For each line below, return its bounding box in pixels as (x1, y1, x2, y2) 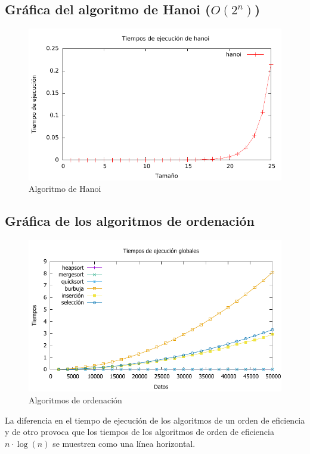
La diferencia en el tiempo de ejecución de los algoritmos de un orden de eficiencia (5, 413, 305, 426)
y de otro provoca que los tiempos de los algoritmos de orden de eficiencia (5, 425, 274, 438)
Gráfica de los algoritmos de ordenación (5, 212, 255, 230)
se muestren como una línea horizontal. (52, 437, 196, 449)
